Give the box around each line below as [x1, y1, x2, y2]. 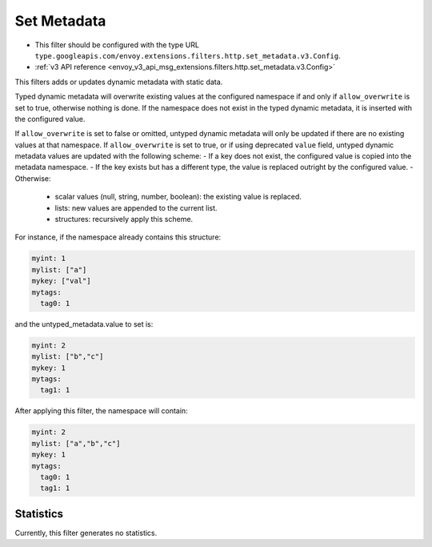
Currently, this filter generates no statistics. [14, 528, 158, 537]
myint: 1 [31, 254, 66, 263]
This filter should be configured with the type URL [34, 40, 200, 50]
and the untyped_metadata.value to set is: [14, 319, 154, 328]
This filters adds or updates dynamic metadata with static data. [14, 77, 223, 86]
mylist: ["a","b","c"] [31, 439, 121, 448]
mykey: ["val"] [31, 276, 91, 286]
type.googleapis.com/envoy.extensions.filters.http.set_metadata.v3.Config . [34, 50, 341, 60]
